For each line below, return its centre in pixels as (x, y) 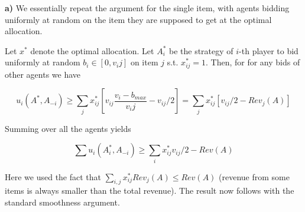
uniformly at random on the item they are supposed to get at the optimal (138, 19)
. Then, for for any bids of (253, 62)
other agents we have (43, 74)
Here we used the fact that (53, 176)
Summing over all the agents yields (68, 128)
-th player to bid (269, 50)
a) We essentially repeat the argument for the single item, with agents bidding (147, 8)
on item (144, 62)
